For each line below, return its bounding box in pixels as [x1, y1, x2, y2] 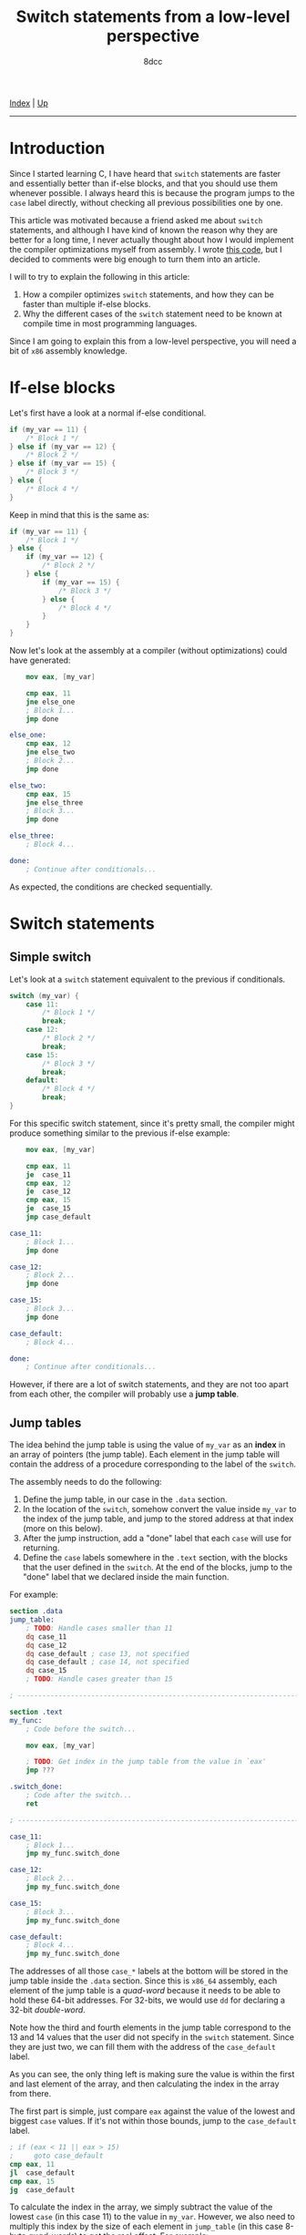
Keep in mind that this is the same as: [9, 509, 150, 520]
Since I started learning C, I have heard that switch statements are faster [9, 168, 281, 179]
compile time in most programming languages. [22, 317, 198, 329]
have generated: [9, 654, 71, 666]
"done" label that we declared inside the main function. [22, 1571, 229, 1582]
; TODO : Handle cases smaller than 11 [25, 1623, 173, 1632]
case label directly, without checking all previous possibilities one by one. [9, 197, 283, 208]
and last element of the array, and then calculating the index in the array [9, 2078, 280, 2089]
